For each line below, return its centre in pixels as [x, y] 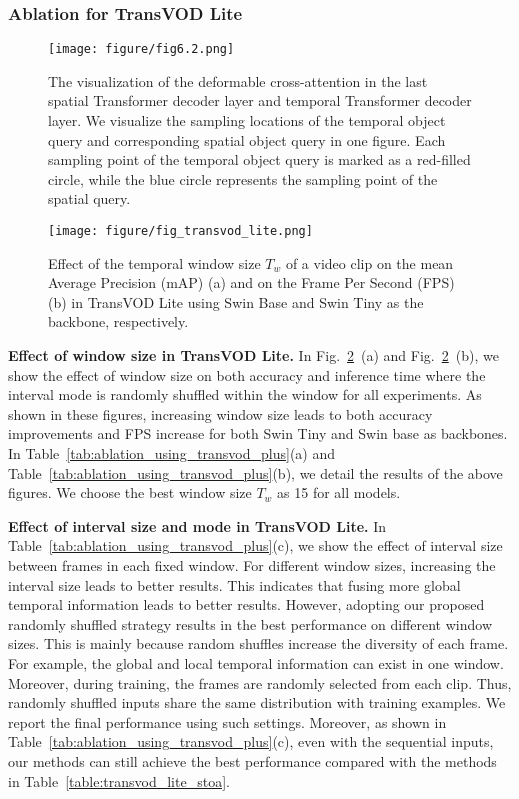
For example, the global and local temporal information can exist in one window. [256, 662]
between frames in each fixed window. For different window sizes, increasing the [252, 565]
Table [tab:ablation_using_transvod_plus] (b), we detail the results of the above [255, 472]
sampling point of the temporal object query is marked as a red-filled [259, 159]
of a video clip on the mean [369, 262]
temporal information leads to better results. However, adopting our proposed [246, 604]
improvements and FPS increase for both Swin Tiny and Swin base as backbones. [258, 433]
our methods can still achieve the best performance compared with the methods [252, 760]
